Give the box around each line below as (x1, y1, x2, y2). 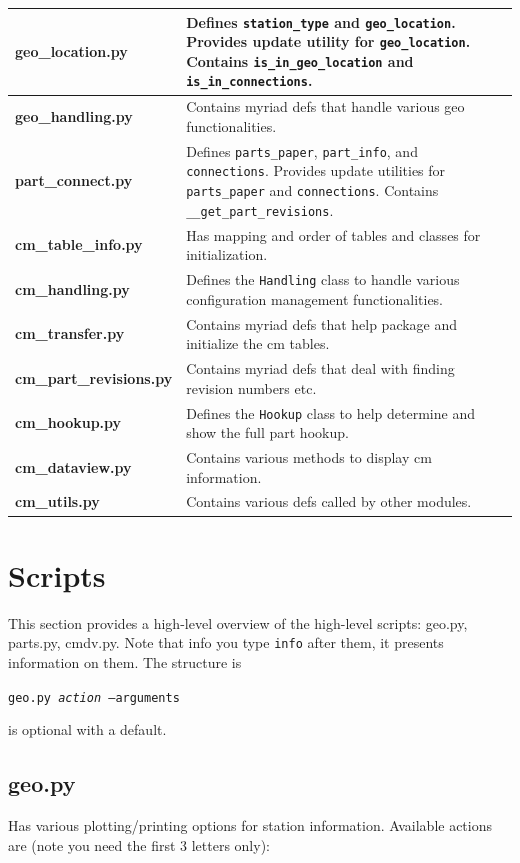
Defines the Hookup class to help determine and (186, 402, 475, 423)
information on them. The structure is (8, 651, 242, 672)
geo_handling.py (15, 106, 133, 127)
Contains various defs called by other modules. (186, 491, 472, 512)
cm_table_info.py (15, 234, 143, 255)
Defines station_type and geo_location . (186, 11, 456, 32)
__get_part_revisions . (186, 199, 334, 220)
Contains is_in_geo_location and (186, 50, 414, 71)
